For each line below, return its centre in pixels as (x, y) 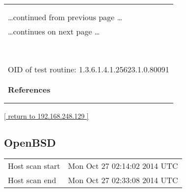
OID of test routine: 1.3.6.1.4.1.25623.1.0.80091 (89, 69)
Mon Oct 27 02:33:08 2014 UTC (123, 180)
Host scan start (34, 165)
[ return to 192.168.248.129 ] (46, 116)
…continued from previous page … (65, 17)
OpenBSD (30, 142)
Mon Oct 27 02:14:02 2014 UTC (123, 165)
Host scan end (32, 180)
